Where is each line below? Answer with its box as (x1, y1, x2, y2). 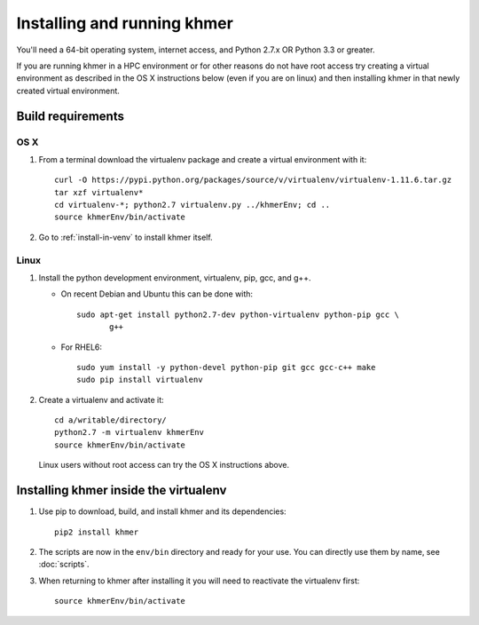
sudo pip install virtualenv (76, 375, 203, 385)
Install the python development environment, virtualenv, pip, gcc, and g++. (38, 272, 311, 283)
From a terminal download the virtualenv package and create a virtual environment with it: (38, 154, 367, 164)
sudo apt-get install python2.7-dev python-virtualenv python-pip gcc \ (76, 309, 399, 320)
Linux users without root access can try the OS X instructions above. (38, 460, 290, 471)
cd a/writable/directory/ (54, 415, 168, 425)
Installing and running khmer (16, 13, 234, 33)
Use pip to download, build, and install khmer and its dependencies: (38, 506, 287, 517)
